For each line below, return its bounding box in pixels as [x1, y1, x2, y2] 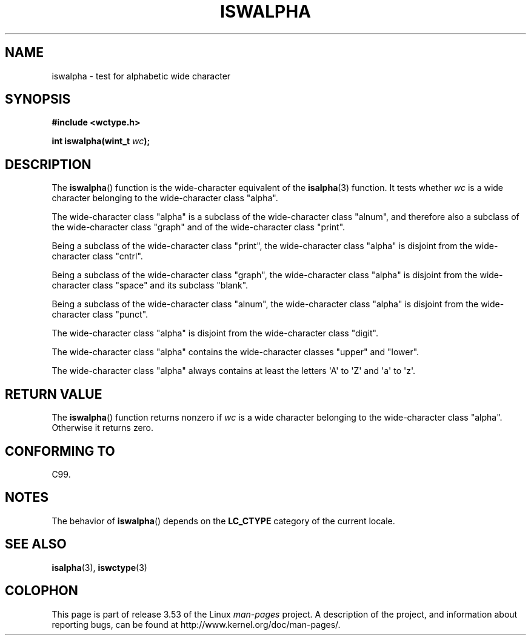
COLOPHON [5, 583, 78, 599]
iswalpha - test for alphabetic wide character [52, 70, 231, 81]
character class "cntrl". [52, 251, 143, 262]
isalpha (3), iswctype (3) [52, 562, 147, 573]
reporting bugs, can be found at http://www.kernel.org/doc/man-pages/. [52, 619, 341, 630]
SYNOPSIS [5, 92, 71, 107]
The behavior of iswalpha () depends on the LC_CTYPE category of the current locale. [52, 515, 395, 526]
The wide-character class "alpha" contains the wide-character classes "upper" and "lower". [52, 347, 419, 358]
